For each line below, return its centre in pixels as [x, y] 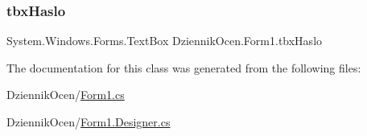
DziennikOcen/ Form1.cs [66, 95]
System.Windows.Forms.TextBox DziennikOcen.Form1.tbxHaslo [165, 41]
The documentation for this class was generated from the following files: [184, 67]
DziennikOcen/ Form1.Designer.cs [89, 122]
